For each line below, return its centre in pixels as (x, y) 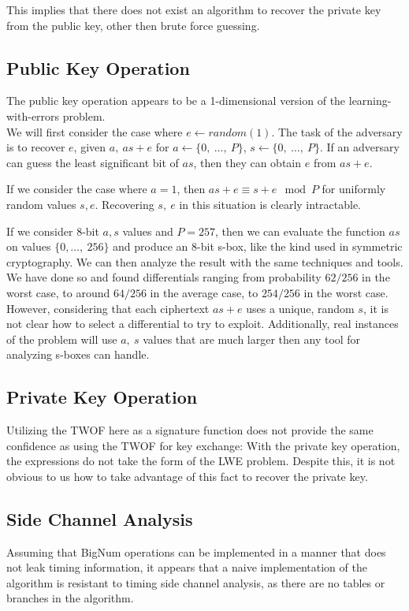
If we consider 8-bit (53, 231)
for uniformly (354, 189)
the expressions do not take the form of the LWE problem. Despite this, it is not (201, 461)
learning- (370, 101)
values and (148, 231)
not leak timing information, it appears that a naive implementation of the (187, 567)
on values (29, 246)
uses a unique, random (300, 308)
